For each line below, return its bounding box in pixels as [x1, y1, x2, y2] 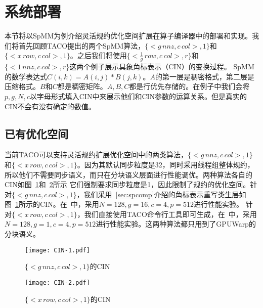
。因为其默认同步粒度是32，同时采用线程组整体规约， [77, 159, 254, 169]
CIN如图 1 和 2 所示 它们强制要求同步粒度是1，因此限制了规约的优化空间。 [5, 179, 250, 190]
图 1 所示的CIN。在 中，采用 [5, 199, 99, 209]
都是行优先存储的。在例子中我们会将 [129, 81, 250, 92]
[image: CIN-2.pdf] [25, 279, 90, 286]
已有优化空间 [5, 125, 68, 141]
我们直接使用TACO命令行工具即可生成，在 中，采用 [84, 208, 257, 219]
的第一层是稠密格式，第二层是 [155, 71, 254, 81]
